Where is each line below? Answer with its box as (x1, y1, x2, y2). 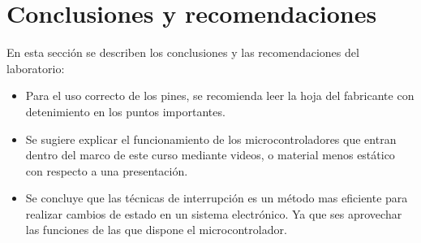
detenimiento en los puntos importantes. (25, 102, 226, 119)
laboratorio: (6, 59, 65, 76)
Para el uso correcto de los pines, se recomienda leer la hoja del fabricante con (25, 87, 415, 104)
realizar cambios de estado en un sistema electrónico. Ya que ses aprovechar (25, 205, 402, 222)
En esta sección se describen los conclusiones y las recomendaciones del (6, 44, 359, 61)
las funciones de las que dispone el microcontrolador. (25, 221, 287, 238)
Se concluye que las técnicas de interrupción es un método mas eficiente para (25, 189, 408, 206)
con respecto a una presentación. (25, 162, 188, 179)
